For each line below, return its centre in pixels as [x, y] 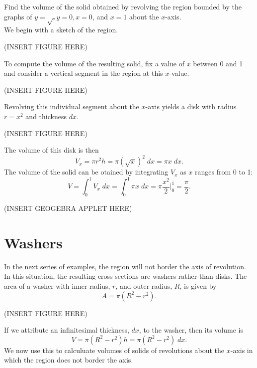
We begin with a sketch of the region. [61, 30]
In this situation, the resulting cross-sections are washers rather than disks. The [126, 276]
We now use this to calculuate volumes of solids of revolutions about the [114, 350]
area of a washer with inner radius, [57, 286]
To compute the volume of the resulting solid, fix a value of [94, 63]
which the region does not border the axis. [69, 360]
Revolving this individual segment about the [72, 106]
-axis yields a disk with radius [191, 106]
